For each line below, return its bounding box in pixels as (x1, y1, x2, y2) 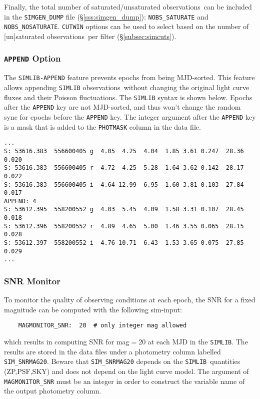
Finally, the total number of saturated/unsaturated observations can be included (4, 2, 252, 12)
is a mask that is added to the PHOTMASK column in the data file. (4, 121, 201, 132)
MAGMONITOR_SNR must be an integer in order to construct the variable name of (4, 375, 245, 386)
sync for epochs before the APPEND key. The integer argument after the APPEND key (4, 111, 256, 122)
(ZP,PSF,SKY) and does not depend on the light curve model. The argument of (4, 366, 249, 376)
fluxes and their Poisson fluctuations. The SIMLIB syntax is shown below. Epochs (4, 92, 252, 102)
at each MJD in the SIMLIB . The (147, 336, 248, 347)
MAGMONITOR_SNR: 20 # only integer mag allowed (18, 322, 187, 329)
